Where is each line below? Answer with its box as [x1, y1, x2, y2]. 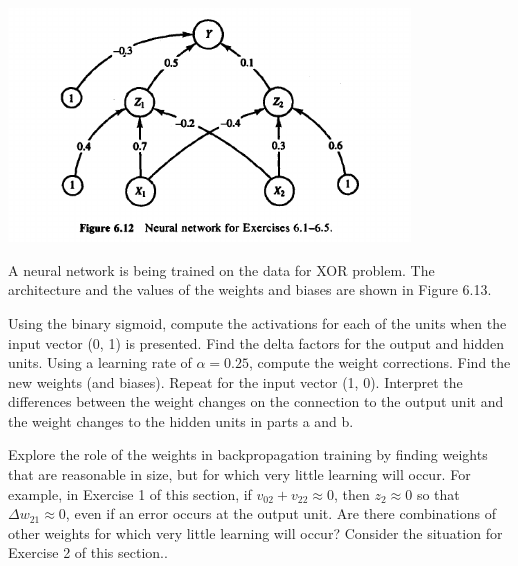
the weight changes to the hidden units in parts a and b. [8, 410, 354, 431]
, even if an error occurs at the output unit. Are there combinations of [65, 503, 496, 524]
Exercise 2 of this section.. [8, 542, 168, 563]
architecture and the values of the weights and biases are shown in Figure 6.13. [8, 279, 492, 300]
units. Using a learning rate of [8, 352, 192, 373]
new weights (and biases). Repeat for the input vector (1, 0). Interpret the [8, 371, 463, 392]
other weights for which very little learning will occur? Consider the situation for [8, 522, 503, 543]
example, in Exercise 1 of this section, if [8, 483, 252, 504]
